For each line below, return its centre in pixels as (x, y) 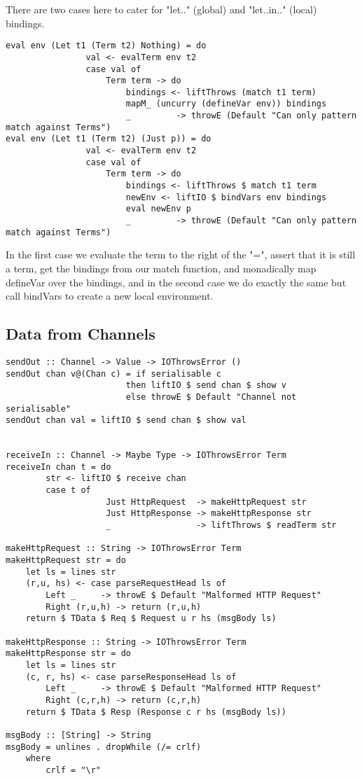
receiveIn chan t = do (58, 467)
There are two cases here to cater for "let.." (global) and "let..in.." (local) (161, 9)
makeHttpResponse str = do (68, 654)
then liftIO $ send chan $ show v (206, 385)
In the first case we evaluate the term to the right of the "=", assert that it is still (181, 255)
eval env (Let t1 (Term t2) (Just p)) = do (109, 139)
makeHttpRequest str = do (66, 560)
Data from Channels (81, 334)
